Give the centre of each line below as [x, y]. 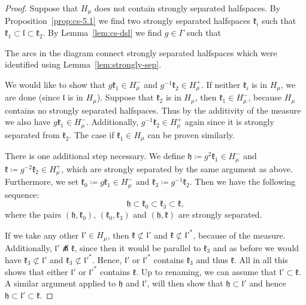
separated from [32, 134]
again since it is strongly [229, 122]
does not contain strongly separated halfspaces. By [187, 8]
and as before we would [256, 247]
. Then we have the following [243, 182]
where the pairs [33, 214]
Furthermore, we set [42, 182]
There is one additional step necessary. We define [95, 156]
